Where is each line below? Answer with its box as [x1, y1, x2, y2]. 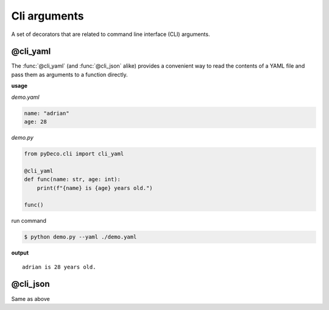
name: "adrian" [24, 110, 69, 117]
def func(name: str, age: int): [24, 176, 121, 183]
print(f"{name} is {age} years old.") [37, 184, 153, 192]
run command [11, 217, 47, 225]
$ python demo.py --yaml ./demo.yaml [24, 234, 137, 240]
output [11, 249, 29, 256]
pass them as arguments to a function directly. [11, 71, 128, 78]
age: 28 [24, 118, 47, 125]
